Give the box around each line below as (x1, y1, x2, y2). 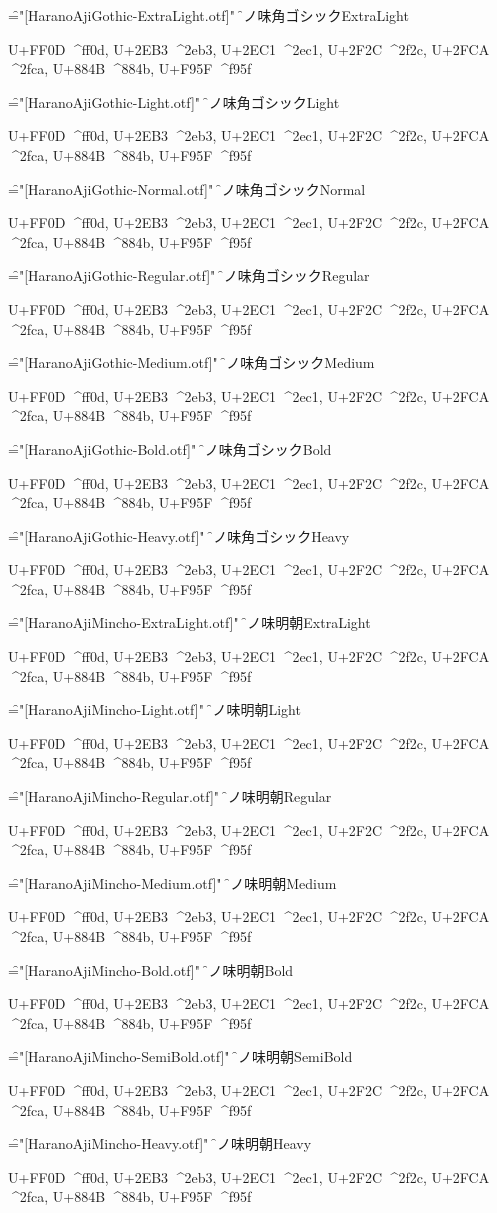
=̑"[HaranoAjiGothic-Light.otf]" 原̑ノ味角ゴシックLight (8, 91, 340, 112)
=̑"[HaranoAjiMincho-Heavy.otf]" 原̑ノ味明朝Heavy (8, 1133, 312, 1154)
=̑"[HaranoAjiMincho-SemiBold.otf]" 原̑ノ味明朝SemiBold (8, 1046, 353, 1067)
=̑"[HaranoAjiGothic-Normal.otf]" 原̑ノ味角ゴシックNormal (8, 178, 366, 199)
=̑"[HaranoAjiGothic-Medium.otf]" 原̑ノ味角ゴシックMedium (8, 352, 375, 373)
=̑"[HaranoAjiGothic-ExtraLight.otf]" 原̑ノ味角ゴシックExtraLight (8, 5, 409, 25)
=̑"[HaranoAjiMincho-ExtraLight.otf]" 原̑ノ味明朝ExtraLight (8, 612, 371, 633)
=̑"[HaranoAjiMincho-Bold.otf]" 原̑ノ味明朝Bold (8, 959, 294, 980)
